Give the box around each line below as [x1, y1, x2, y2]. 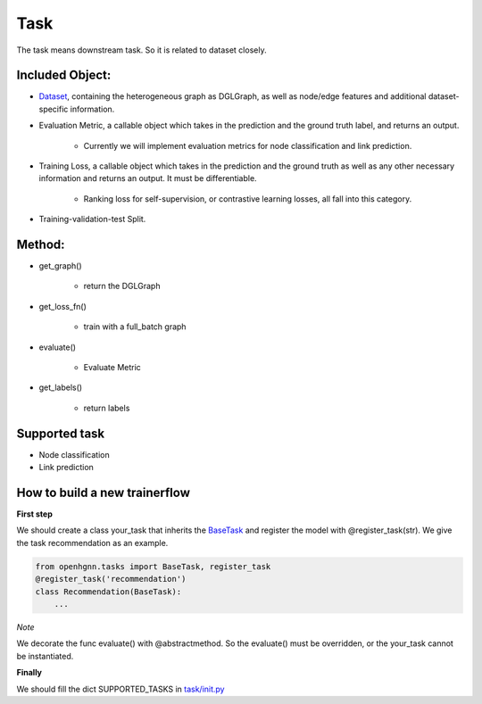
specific [38, 104, 69, 114]
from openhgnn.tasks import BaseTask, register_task [35, 561, 271, 571]
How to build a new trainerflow [16, 485, 191, 500]
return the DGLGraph [83, 281, 161, 292]
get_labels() [38, 382, 83, 393]
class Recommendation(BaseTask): [35, 586, 182, 597]
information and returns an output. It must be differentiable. [38, 173, 258, 184]
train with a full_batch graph [83, 321, 187, 332]
